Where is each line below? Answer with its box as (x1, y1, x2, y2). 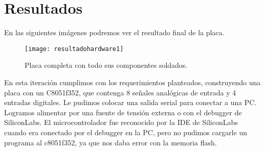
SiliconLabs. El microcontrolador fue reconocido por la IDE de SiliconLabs (4, 117, 238, 128)
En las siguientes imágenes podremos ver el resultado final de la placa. (4, 27, 225, 38)
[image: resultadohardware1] (25, 45, 124, 53)
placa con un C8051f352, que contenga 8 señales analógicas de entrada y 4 (4, 87, 236, 97)
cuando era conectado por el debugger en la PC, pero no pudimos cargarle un (4, 127, 247, 137)
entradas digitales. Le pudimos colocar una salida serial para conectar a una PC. (4, 97, 257, 108)
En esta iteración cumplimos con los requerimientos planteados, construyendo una (4, 77, 261, 87)
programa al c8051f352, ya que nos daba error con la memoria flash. (4, 137, 217, 147)
